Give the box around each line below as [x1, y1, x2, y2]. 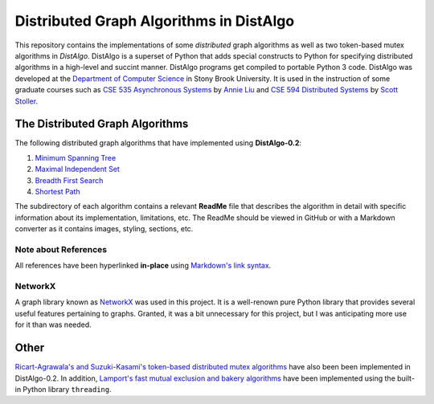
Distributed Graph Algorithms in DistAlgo [14, 12, 295, 30]
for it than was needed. [14, 320, 92, 329]
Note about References [14, 243, 108, 255]
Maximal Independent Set [35, 165, 121, 174]
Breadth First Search [35, 175, 104, 185]
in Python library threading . [14, 384, 112, 394]
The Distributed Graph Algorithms [14, 117, 189, 131]
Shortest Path [35, 186, 80, 196]
